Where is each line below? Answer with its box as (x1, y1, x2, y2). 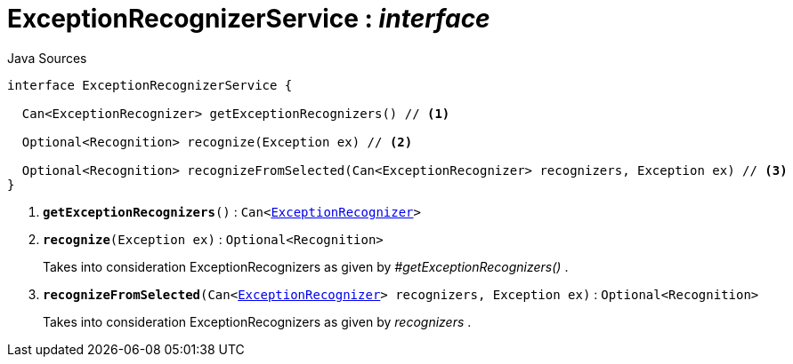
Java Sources (7, 50, 87, 66)
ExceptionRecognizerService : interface (7, 4, 490, 34)
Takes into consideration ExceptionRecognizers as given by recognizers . (43, 313, 472, 329)
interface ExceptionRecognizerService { (7, 77, 293, 92)
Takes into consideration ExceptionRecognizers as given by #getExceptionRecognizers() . (43, 258, 569, 274)
